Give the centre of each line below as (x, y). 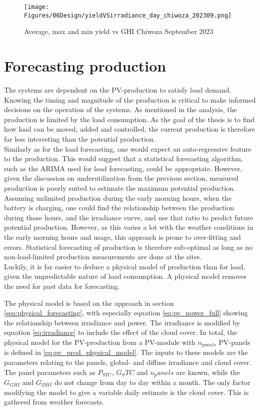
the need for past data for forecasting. (62, 286)
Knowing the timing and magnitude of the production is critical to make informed (130, 99)
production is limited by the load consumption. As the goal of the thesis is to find (129, 119)
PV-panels (234, 342)
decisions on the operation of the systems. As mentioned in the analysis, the (120, 109)
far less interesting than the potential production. (80, 139)
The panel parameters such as (50, 372)
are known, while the (208, 372)
